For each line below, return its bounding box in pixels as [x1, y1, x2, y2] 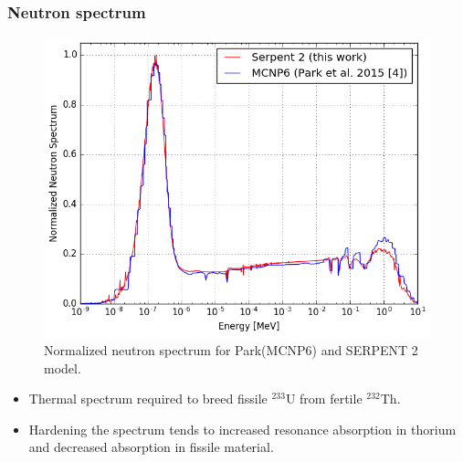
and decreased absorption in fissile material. [28, 437, 274, 457]
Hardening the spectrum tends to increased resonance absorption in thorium [28, 419, 457, 438]
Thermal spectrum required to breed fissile [28, 389, 268, 408]
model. [44, 358, 81, 377]
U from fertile [285, 389, 363, 408]
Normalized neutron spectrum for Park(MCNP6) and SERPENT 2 [44, 340, 418, 359]
